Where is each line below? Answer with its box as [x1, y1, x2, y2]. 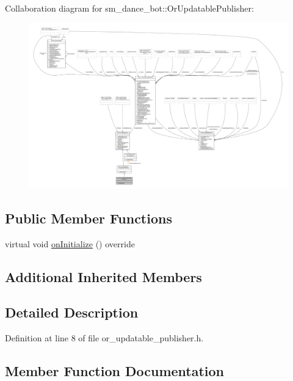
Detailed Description [5, 303, 139, 322]
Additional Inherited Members [5, 267, 202, 286]
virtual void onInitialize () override [5, 237, 135, 250]
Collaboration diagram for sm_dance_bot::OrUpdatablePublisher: [5, 2, 254, 14]
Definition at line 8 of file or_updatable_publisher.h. [5, 332, 204, 344]
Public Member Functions [5, 208, 172, 227]
